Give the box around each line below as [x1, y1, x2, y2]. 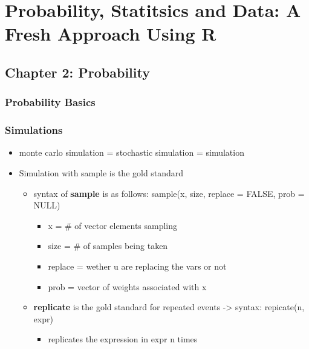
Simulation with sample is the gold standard [19, 167, 184, 179]
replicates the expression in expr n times [48, 333, 198, 345]
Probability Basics [5, 95, 96, 110]
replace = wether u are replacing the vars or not [48, 259, 227, 272]
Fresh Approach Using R [5, 21, 216, 46]
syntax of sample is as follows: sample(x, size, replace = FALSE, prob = [33, 187, 305, 199]
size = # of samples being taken [48, 239, 168, 252]
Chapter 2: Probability [5, 62, 150, 81]
